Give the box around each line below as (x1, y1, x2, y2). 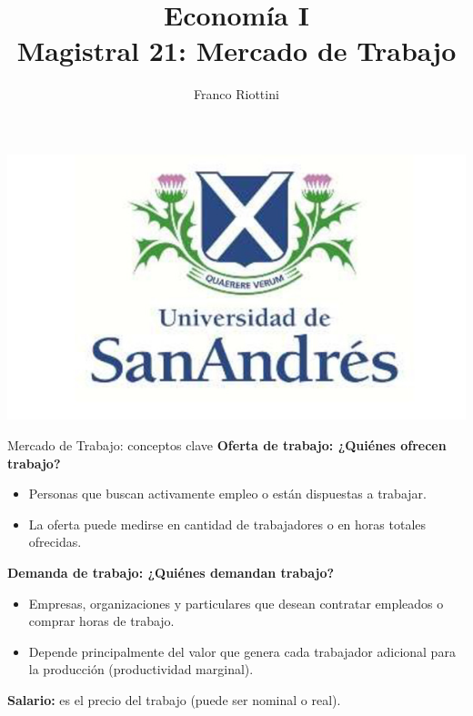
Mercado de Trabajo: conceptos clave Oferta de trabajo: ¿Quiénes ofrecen (7, 436, 447, 455)
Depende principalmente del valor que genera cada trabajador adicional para (28, 641, 456, 661)
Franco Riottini (194, 85, 279, 104)
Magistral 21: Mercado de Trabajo (16, 32, 457, 69)
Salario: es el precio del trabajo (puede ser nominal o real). (7, 690, 341, 709)
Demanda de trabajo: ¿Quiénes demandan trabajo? (7, 562, 335, 581)
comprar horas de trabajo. (28, 611, 175, 630)
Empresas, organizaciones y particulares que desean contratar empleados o (28, 593, 444, 612)
